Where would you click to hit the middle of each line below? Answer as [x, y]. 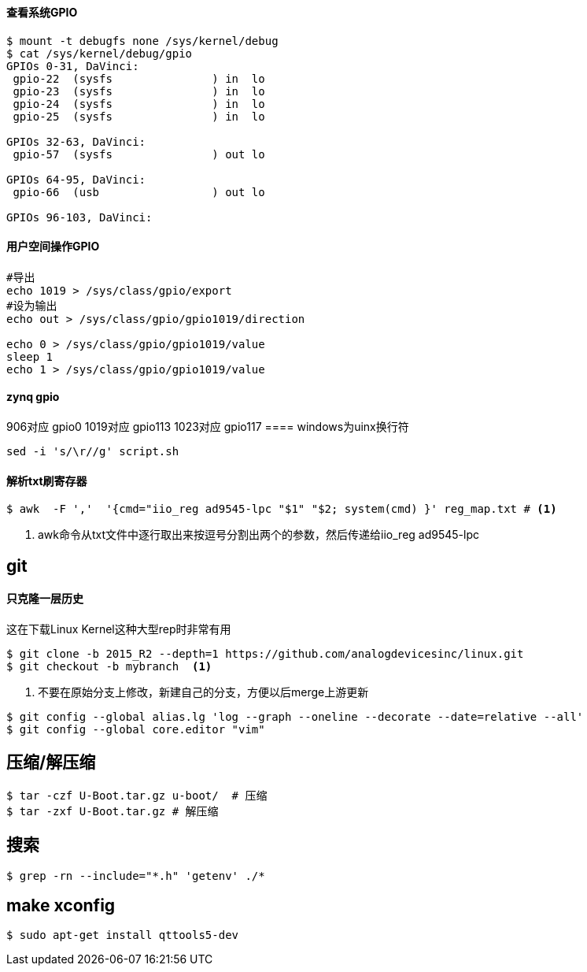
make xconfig [61, 906]
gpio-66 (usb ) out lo [139, 192]
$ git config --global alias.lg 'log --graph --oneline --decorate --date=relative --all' [295, 716]
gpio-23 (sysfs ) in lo [139, 91]
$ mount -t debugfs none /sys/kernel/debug [142, 41]
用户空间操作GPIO [53, 247]
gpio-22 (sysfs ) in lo [139, 78]
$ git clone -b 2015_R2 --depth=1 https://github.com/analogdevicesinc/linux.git [265, 653]
